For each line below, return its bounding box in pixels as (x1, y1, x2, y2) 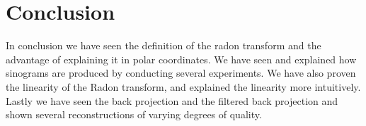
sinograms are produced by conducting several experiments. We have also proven (6, 65, 356, 80)
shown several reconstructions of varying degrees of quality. (6, 107, 262, 122)
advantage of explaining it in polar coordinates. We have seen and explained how (6, 51, 357, 66)
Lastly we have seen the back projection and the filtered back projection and (6, 93, 338, 108)
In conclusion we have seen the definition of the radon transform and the (6, 38, 321, 53)
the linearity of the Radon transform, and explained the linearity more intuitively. (6, 79, 361, 94)
